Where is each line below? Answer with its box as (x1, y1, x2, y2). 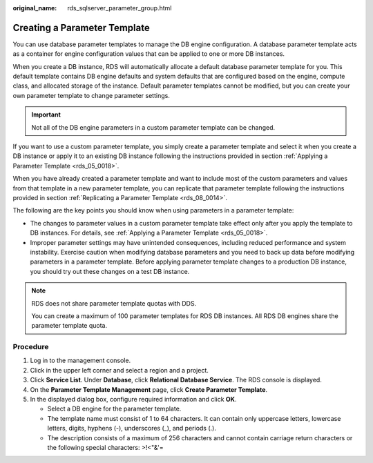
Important (31, 110, 61, 119)
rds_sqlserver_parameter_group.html (67, 4, 172, 12)
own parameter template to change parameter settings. (12, 91, 171, 99)
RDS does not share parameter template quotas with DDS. (31, 299, 197, 307)
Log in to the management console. (30, 356, 131, 365)
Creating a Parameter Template (12, 21, 150, 34)
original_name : (12, 4, 57, 12)
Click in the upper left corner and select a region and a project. (30, 366, 209, 374)
